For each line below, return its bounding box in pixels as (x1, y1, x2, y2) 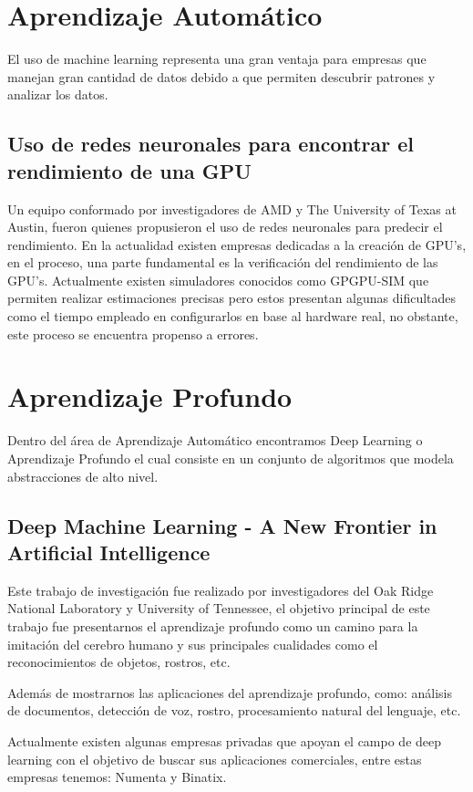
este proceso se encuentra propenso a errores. (7, 324, 259, 343)
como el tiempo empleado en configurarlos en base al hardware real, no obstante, (7, 307, 458, 326)
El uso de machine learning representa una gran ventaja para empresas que (7, 49, 427, 68)
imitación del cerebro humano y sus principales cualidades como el (7, 634, 378, 653)
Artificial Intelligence (7, 537, 211, 566)
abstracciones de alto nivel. (7, 466, 159, 485)
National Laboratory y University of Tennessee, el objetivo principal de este (7, 599, 430, 618)
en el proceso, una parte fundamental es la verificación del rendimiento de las (7, 253, 438, 272)
